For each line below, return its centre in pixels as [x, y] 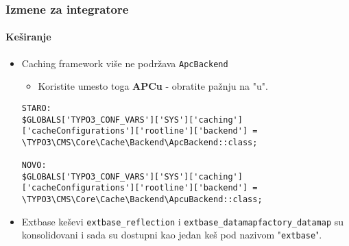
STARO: [36, 108]
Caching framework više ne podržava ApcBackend [125, 63]
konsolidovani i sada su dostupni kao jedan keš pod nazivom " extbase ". [172, 235]
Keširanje [28, 37]
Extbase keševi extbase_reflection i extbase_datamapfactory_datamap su [183, 221]
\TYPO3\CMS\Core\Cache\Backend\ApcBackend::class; [140, 142]
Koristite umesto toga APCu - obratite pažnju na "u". [153, 86]
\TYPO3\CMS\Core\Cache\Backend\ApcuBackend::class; [142, 200]
